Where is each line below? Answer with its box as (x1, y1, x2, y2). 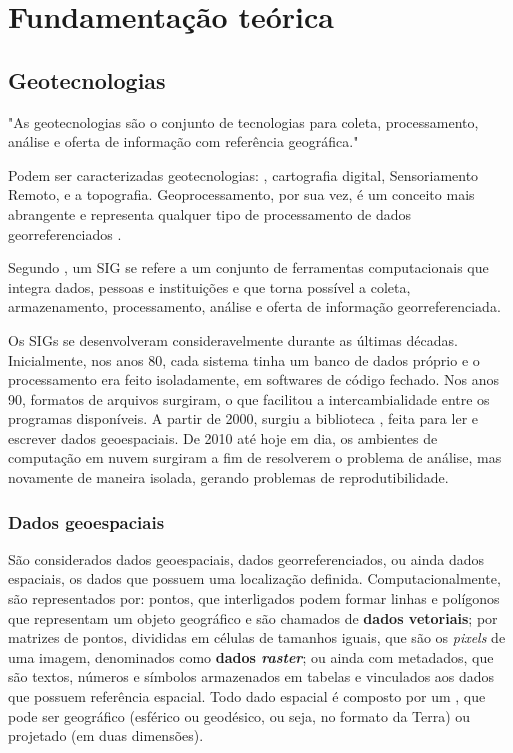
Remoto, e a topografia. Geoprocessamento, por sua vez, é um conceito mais (8, 184, 475, 205)
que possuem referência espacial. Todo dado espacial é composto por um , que (8, 686, 486, 707)
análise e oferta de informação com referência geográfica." (8, 131, 359, 152)
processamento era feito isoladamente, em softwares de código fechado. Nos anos (8, 369, 499, 390)
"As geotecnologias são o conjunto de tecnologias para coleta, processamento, (8, 111, 479, 132)
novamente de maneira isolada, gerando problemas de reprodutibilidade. (8, 467, 449, 488)
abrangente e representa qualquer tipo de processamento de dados (8, 203, 411, 224)
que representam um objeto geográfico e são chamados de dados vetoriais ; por (8, 607, 498, 628)
